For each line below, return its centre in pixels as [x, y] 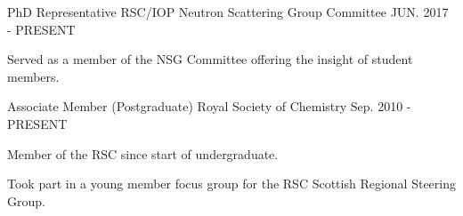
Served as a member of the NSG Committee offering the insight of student [210, 59]
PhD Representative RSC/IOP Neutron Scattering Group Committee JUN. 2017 [228, 12]
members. [33, 76]
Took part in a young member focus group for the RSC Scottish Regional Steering [231, 184]
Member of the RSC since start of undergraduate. [143, 153]
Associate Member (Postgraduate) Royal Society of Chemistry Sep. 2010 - [209, 106]
